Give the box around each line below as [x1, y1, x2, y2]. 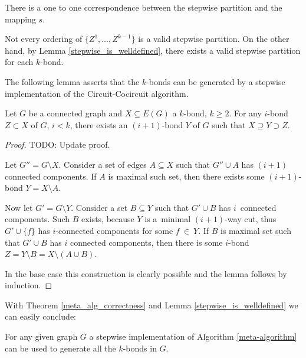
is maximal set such [220, 224, 291, 236]
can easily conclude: [5, 310, 77, 323]
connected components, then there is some [70, 236, 223, 248]
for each [5, 56, 34, 68]
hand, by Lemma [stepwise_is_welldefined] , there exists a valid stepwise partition [5, 44, 301, 56]
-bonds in [123, 341, 157, 354]
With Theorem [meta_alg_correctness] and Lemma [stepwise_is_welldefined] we [5, 298, 298, 311]
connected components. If [5, 170, 97, 182]
